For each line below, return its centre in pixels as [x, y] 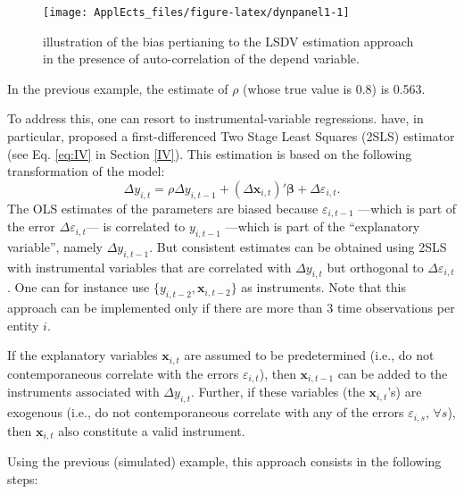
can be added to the [393, 373]
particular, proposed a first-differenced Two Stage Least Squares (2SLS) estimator [231, 136]
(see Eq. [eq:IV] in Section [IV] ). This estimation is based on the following [210, 153]
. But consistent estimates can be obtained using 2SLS [298, 246]
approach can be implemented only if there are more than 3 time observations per [231, 308]
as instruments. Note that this [324, 287]
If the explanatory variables [83, 355]
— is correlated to [136, 226]
